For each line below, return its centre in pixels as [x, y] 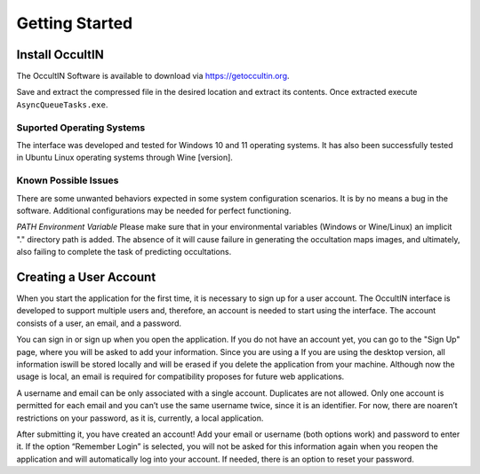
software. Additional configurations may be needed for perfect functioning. [154, 210]
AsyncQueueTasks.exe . [62, 104]
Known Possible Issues [68, 180]
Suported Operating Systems [81, 127]
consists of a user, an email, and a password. [99, 323]
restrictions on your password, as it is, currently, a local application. [140, 418]
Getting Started [75, 23]
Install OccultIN [60, 55]
